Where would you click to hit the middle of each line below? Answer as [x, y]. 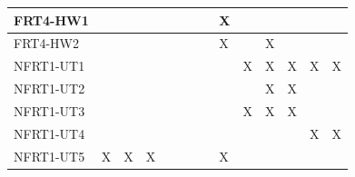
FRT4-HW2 [46, 43]
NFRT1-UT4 [49, 133]
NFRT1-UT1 [49, 66]
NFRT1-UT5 [49, 156]
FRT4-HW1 [51, 20]
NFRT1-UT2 [49, 88]
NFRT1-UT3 [49, 110]
